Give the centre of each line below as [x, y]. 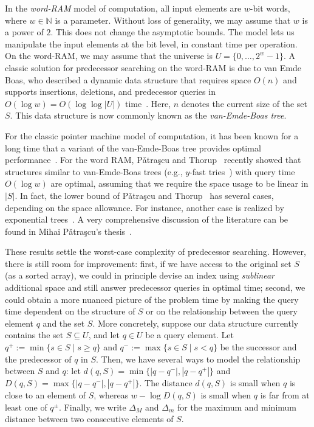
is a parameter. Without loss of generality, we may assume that [173, 20]
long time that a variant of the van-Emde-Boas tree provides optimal [133, 148]
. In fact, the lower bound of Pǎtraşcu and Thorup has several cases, [144, 195]
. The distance [166, 383]
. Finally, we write [93, 407]
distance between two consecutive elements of [89, 419]
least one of [26, 407]
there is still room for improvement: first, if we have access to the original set [148, 263]
